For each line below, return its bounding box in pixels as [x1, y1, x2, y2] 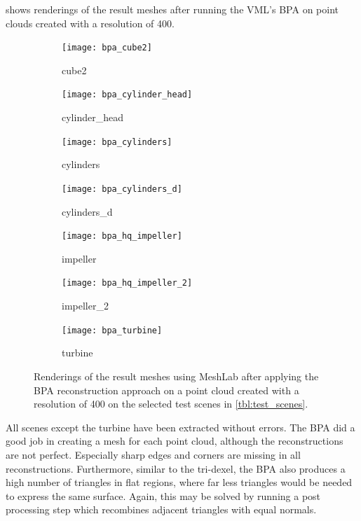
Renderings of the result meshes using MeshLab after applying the [34, 368, 319, 383]
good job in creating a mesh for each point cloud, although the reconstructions [6, 433, 343, 448]
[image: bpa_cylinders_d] [62, 183, 182, 194]
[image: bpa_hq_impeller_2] [62, 278, 193, 289]
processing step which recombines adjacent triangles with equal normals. [6, 502, 317, 517]
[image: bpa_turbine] [62, 325, 163, 335]
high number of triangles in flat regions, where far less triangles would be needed [6, 475, 353, 489]
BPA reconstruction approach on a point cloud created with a [34, 382, 299, 397]
